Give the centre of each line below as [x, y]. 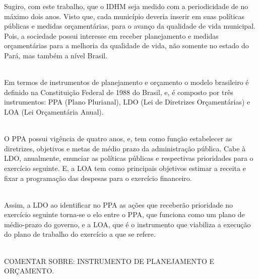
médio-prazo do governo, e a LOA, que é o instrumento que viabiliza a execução [127, 224]
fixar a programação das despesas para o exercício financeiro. [98, 178]
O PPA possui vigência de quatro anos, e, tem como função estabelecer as [118, 138]
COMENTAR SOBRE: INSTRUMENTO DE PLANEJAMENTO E [109, 261]
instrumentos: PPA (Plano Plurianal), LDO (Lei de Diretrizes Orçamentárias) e [127, 102]
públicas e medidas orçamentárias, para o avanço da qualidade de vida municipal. [130, 26]
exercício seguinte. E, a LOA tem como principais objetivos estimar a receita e [125, 168]
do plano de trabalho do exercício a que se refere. [80, 234]
